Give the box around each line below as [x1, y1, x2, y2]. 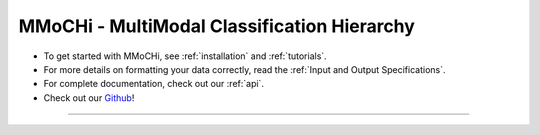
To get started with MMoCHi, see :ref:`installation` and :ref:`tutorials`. [43, 50, 327, 62]
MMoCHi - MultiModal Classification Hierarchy [18, 15, 415, 37]
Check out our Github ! [43, 91, 135, 104]
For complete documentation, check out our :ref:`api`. [43, 78, 265, 90]
